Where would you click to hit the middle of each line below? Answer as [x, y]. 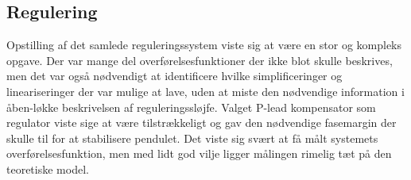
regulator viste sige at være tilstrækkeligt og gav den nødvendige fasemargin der [202, 123]
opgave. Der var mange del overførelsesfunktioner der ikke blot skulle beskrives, [200, 60]
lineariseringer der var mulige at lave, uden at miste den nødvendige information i [205, 91]
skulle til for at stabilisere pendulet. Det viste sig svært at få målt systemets [192, 138]
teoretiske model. [48, 169]
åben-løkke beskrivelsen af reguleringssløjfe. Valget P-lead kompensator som [191, 107]
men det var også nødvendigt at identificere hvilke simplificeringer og [174, 76]
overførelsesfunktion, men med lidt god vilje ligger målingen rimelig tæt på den [199, 153]
